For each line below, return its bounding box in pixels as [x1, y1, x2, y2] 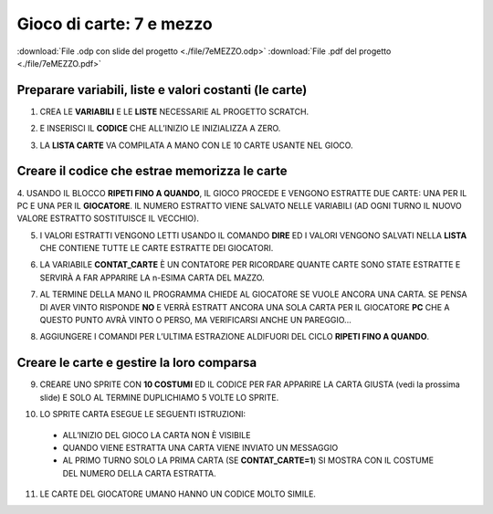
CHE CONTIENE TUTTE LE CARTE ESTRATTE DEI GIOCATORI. [39, 243, 274, 254]
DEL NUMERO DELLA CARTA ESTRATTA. [62, 467, 216, 478]
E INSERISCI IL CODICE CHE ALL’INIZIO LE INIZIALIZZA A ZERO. [39, 123, 281, 134]
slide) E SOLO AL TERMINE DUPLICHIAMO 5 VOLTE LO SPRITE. [39, 392, 279, 403]
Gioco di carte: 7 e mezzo [16, 14, 214, 34]
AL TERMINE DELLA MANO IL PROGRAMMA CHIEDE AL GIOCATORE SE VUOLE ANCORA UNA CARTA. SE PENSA [39, 288, 467, 300]
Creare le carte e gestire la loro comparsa [16, 355, 257, 371]
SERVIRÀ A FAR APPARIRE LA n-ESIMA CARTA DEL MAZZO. [39, 272, 265, 283]
